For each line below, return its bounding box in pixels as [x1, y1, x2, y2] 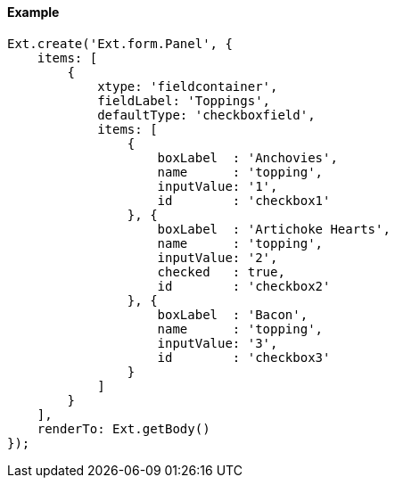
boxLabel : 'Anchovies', [157, 150, 338, 165]
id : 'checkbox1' [157, 193, 331, 208]
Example [7, 4, 60, 20]
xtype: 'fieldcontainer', [97, 78, 278, 94]
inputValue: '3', [157, 335, 278, 350]
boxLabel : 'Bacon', [157, 307, 309, 322]
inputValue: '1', [157, 178, 278, 193]
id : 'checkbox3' [157, 349, 331, 365]
